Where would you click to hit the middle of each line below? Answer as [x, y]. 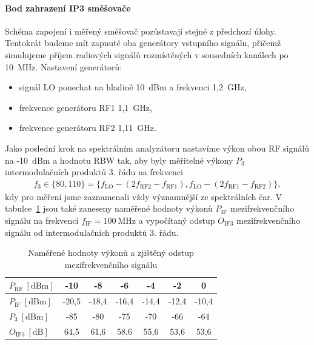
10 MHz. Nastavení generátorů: [64, 66]
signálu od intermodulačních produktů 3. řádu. [92, 232]
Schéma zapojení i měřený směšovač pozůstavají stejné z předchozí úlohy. [141, 31]
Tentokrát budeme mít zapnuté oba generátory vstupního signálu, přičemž [143, 43]
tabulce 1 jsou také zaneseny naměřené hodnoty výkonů [109, 208]
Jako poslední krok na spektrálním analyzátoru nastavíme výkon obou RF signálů [157, 148]
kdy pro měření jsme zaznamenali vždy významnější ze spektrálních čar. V [143, 196]
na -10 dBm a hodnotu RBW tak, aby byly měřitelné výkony [119, 160]
